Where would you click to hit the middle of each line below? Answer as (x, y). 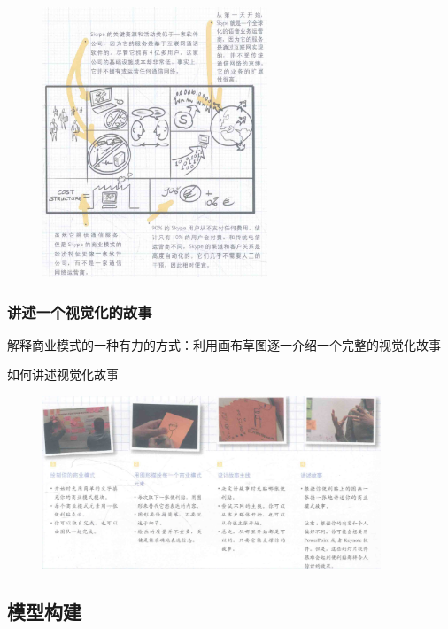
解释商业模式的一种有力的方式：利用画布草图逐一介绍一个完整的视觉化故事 (224, 344)
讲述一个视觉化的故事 (80, 311)
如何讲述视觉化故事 (63, 374)
